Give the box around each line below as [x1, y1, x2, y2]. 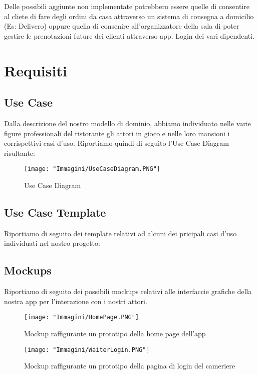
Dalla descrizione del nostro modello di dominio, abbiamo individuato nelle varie [4, 118, 251, 128]
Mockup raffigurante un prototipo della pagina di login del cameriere [24, 360, 235, 371]
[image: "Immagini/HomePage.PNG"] [24, 314, 139, 321]
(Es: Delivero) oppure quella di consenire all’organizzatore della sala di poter [4, 21, 239, 31]
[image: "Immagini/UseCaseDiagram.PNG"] [24, 165, 161, 173]
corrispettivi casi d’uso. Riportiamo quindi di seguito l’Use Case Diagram [4, 138, 229, 148]
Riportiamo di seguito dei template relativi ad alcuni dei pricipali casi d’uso [4, 228, 237, 238]
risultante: [4, 147, 35, 158]
